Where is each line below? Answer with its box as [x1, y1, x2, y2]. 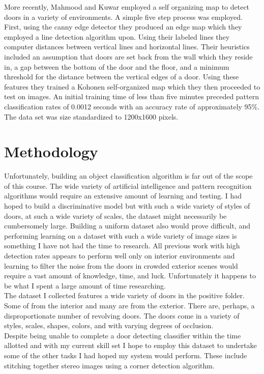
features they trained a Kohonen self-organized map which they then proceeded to [4, 81, 260, 92]
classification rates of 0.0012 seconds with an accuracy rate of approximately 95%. [4, 101, 260, 111]
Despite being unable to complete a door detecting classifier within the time [4, 330, 241, 340]
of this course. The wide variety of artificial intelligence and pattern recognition [4, 180, 252, 191]
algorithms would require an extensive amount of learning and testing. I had [4, 190, 242, 201]
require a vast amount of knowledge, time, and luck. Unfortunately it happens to [4, 270, 256, 281]
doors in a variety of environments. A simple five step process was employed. [4, 11, 243, 22]
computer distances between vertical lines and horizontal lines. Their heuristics [4, 41, 250, 52]
